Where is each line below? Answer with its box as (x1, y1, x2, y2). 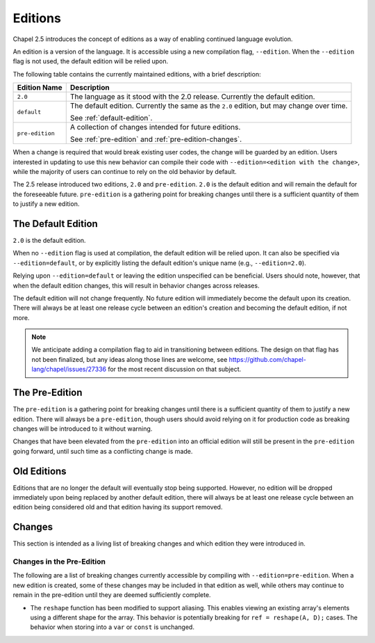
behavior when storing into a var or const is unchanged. (30, 623, 194, 631)
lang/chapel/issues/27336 (31, 365, 107, 374)
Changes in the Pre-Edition (12, 557, 106, 566)
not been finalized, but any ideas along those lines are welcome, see (31, 355, 228, 363)
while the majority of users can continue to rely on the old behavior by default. (12, 167, 237, 175)
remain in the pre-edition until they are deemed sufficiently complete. (12, 591, 211, 599)
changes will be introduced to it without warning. (12, 424, 153, 433)
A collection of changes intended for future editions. (69, 122, 241, 132)
